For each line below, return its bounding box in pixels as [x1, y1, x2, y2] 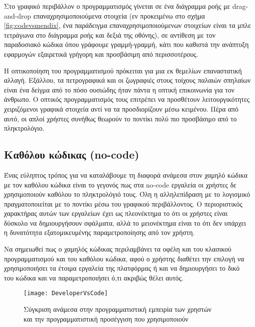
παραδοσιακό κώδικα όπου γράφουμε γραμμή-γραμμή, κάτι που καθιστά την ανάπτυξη [4, 39, 249, 49]
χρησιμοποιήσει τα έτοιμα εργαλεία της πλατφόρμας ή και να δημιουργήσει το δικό [4, 263, 240, 273]
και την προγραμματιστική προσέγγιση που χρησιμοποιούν [24, 313, 189, 324]
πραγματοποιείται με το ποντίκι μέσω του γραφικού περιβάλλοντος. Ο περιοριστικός [4, 198, 243, 209]
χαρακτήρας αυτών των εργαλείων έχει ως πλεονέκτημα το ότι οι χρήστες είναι [4, 208, 228, 218]
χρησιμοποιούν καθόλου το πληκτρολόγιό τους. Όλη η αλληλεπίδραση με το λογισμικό [4, 189, 250, 199]
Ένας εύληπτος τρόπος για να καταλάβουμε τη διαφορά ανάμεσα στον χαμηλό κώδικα [4, 169, 248, 180]
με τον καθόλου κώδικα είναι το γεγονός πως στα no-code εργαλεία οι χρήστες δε [4, 179, 236, 189]
